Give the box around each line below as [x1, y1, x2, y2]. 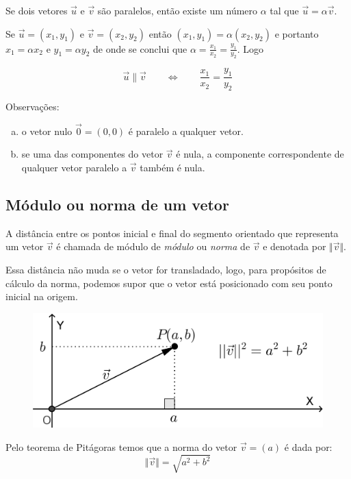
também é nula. [140, 160, 205, 174]
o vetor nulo [21, 123, 73, 138]
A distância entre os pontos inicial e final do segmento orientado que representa [5, 225, 339, 240]
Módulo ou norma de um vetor [5, 193, 229, 214]
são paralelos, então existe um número [97, 3, 258, 17]
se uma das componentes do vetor [21, 147, 164, 161]
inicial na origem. [5, 289, 78, 304]
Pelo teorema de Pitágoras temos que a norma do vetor [5, 440, 237, 454]
